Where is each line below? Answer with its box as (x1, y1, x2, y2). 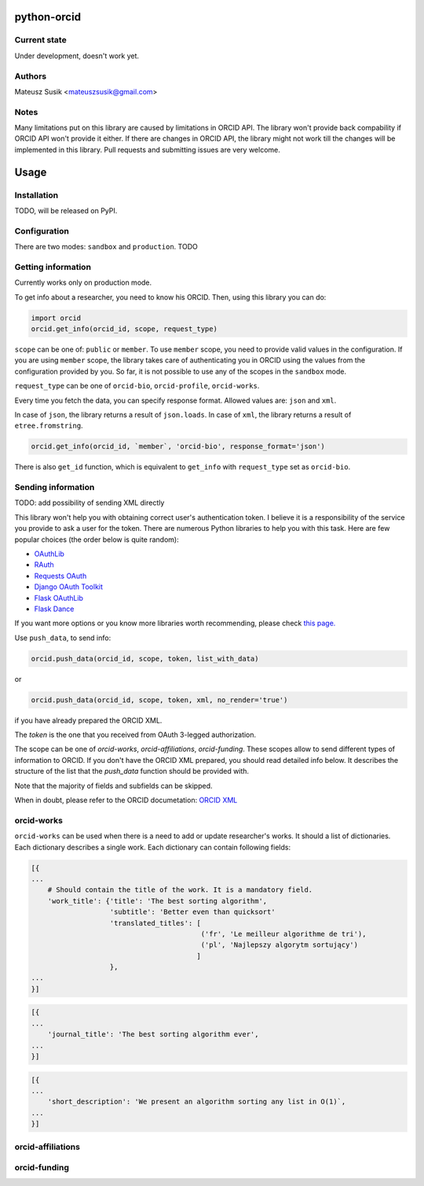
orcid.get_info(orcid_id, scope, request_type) (31, 325, 217, 333)
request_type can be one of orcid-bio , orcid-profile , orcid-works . (14, 381, 260, 391)
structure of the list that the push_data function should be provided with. (14, 767, 250, 776)
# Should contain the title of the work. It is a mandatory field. (47, 886, 313, 894)
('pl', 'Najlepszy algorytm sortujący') (200, 941, 359, 949)
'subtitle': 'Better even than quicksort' (109, 908, 276, 916)
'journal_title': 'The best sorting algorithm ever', (47, 1030, 259, 1039)
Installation (14, 190, 59, 201)
